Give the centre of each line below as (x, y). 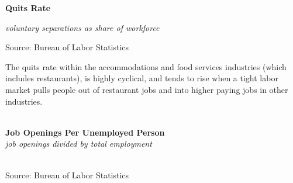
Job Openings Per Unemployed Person (85, 132)
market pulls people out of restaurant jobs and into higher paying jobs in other (147, 89)
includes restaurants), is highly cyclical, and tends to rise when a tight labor (142, 78)
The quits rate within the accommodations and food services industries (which (146, 66)
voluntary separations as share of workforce (82, 27)
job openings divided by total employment (79, 144)
